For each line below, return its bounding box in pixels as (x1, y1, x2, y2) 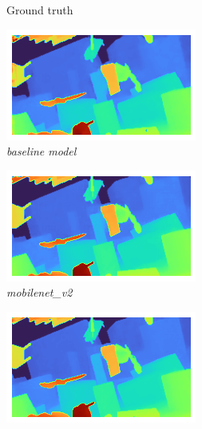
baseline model (6, 143, 77, 159)
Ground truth (6, 2, 73, 18)
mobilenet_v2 (6, 284, 73, 301)
